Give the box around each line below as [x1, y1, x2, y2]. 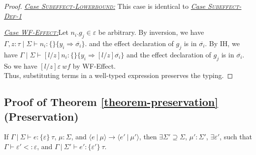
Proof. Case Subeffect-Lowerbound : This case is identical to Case [4, 1, 206, 11]
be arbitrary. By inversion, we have [98, 27, 204, 37]
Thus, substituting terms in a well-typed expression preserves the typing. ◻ [4, 70, 233, 80]
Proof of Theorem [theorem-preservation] [4, 94, 218, 109]
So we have [4, 60, 37, 71]
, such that [220, 131, 252, 142]
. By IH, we [205, 38, 240, 48]
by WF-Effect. [72, 60, 116, 71]
